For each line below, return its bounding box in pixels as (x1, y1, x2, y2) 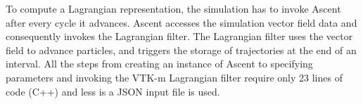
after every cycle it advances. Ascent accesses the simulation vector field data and (6, 15, 357, 30)
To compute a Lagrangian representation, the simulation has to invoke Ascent (6, 1, 341, 15)
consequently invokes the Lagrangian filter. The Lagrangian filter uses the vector (6, 29, 353, 44)
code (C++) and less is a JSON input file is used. (6, 84, 220, 98)
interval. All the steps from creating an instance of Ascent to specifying (6, 56, 313, 71)
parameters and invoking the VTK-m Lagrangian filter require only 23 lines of (6, 70, 343, 84)
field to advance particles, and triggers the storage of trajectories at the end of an (6, 42, 357, 57)
